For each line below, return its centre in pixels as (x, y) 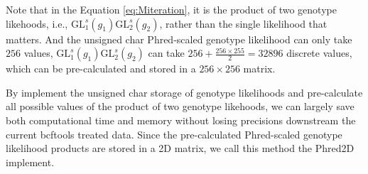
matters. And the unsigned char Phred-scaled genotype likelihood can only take (179, 39)
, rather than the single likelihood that (243, 23)
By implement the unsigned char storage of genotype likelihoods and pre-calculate (184, 92)
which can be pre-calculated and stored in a (101, 69)
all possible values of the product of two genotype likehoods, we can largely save (180, 106)
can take (166, 53)
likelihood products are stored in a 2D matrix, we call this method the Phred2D (180, 148)
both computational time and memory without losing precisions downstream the (181, 120)
